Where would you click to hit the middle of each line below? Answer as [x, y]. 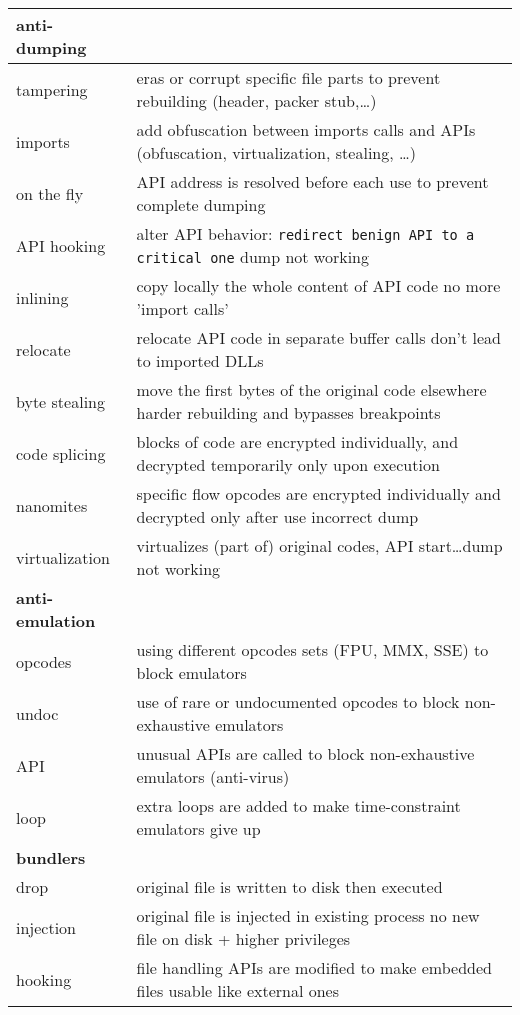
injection [46, 927]
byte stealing [60, 401]
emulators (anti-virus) [213, 776]
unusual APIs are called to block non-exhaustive [305, 753]
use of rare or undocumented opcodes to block [298, 701]
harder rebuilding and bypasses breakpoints [288, 412]
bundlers [51, 857]
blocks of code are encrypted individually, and [297, 441]
